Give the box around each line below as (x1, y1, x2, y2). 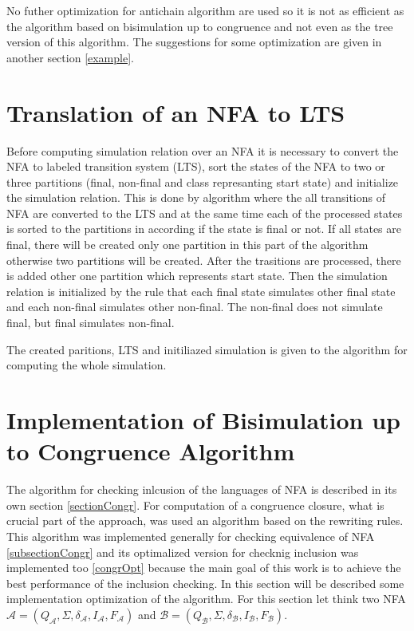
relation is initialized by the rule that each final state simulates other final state (6, 282, 396, 299)
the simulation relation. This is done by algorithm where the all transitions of (6, 189, 386, 206)
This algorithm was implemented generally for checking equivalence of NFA (6, 527, 375, 544)
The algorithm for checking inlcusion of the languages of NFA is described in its (6, 481, 397, 498)
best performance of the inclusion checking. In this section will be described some (6, 574, 404, 591)
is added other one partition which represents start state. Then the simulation (6, 267, 388, 284)
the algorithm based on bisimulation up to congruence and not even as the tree (6, 18, 393, 34)
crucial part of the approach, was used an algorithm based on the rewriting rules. (6, 512, 404, 529)
